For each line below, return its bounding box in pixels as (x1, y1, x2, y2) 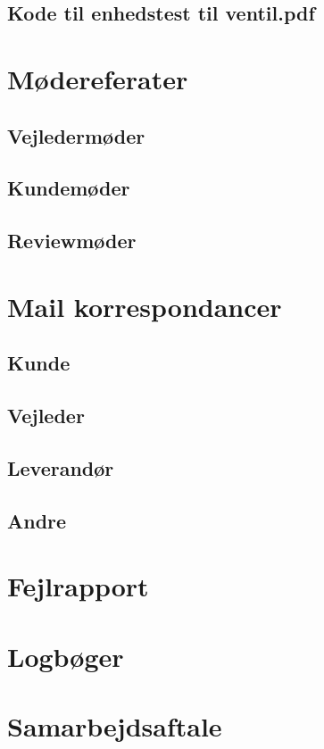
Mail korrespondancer (7, 287, 282, 324)
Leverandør (7, 454, 114, 481)
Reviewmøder (7, 227, 137, 254)
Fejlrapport (7, 568, 149, 604)
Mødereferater (7, 60, 188, 96)
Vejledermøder (7, 121, 145, 149)
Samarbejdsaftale (7, 707, 222, 744)
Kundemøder (7, 174, 130, 202)
